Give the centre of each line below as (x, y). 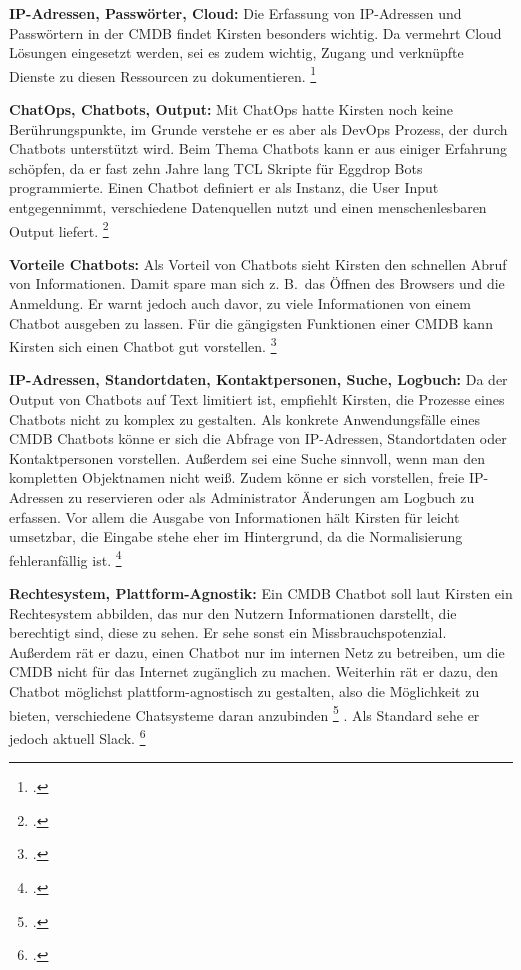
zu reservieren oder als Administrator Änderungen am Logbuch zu (271, 497)
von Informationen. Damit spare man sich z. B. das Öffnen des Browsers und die (257, 283)
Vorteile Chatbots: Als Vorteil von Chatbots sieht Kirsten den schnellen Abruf (258, 263)
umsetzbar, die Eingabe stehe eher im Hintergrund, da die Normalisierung (236, 536)
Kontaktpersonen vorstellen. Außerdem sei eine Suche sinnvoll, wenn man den (247, 457)
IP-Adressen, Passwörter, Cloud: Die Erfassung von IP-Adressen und (235, 13)
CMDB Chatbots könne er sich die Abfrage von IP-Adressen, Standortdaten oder (258, 438)
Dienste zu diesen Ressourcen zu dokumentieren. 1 (163, 74)
